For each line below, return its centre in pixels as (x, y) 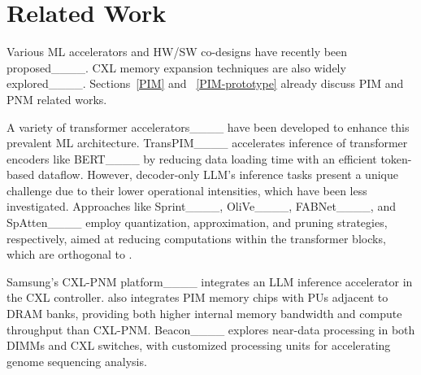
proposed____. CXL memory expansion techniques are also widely (176, 67)
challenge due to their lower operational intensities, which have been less (187, 190)
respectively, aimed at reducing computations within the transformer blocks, (196, 238)
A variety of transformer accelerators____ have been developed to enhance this (208, 126)
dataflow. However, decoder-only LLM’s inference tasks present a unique (218, 174)
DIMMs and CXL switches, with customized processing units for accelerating (199, 345)
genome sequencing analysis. (77, 361)
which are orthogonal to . (69, 254)
